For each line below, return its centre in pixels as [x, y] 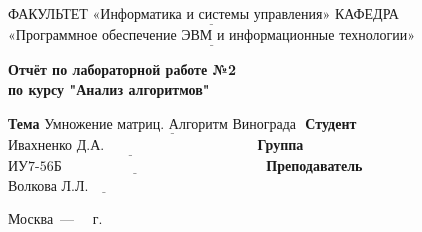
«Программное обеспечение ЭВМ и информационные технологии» [212, 36]
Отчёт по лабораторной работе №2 [122, 69]
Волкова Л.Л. [48, 186]
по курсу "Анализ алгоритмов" [109, 89]
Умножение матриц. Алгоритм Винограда [170, 124]
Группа [280, 143]
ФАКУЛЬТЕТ [48, 13]
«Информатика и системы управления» [211, 15]
